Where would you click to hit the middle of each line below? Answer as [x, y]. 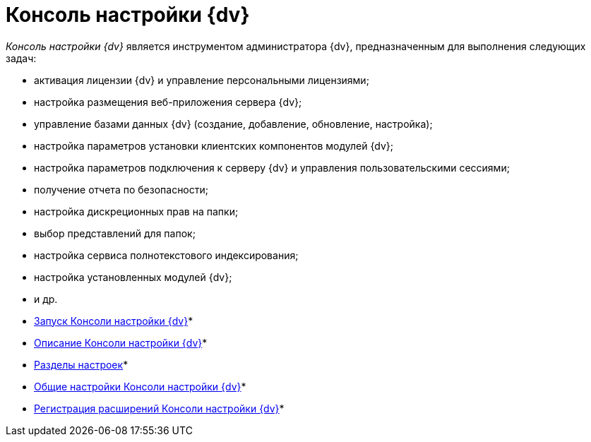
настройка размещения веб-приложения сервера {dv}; [168, 102]
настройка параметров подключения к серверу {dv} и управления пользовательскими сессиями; [272, 167]
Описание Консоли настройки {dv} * [121, 342]
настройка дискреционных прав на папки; [136, 211]
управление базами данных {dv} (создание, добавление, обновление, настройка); [233, 124]
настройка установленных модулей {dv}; [133, 277]
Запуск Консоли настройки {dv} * [114, 321]
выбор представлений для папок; [115, 233]
